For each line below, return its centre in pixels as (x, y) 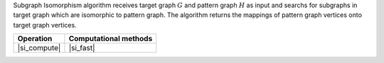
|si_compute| (39, 48)
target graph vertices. (45, 25)
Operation (35, 39)
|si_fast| (82, 48)
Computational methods (111, 39)
